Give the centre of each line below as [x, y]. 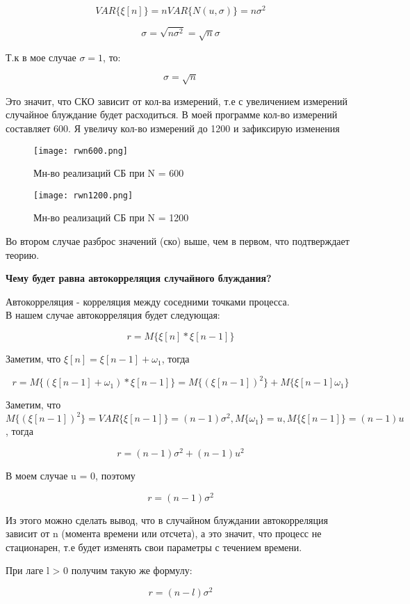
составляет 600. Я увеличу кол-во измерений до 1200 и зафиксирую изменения [173, 128]
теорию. [23, 254]
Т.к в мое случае [41, 57]
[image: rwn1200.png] [83, 195]
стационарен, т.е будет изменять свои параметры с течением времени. [154, 547]
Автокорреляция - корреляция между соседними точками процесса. [148, 301]
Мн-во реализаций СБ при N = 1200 [111, 217]
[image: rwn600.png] [81, 151]
